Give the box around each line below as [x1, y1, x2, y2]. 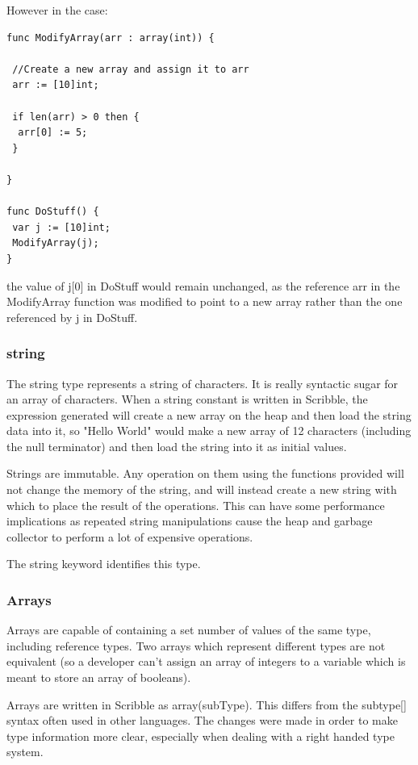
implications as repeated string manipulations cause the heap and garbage [6, 512, 373, 529]
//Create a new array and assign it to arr [12, 63, 249, 75]
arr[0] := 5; [18, 127, 88, 139]
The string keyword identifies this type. [6, 555, 201, 572]
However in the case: [6, 2, 108, 18]
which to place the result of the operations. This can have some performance [6, 496, 385, 513]
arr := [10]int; [12, 79, 99, 91]
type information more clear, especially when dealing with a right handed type [6, 727, 395, 744]
